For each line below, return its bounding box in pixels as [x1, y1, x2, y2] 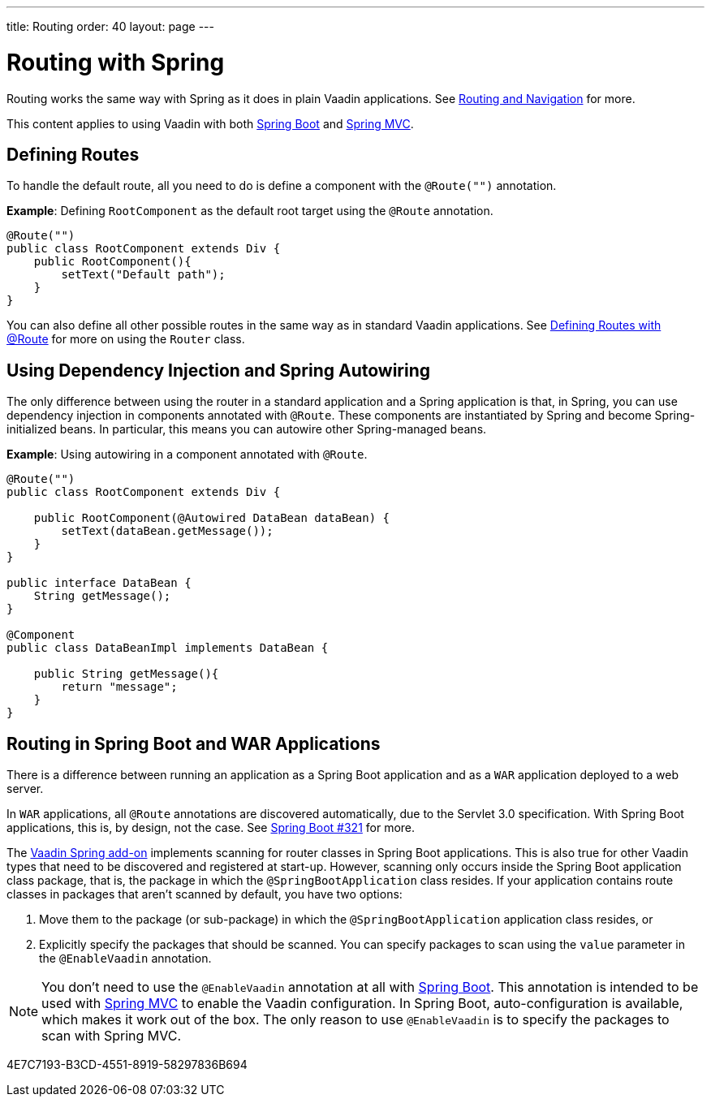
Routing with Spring [6, 48, 225, 76]
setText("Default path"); [61, 268, 226, 282]
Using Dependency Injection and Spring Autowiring [6, 360, 431, 381]
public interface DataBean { [6, 576, 192, 590]
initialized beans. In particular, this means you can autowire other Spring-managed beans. [6, 422, 487, 437]
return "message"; [61, 680, 178, 694]
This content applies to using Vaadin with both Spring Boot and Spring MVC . [6, 116, 414, 131]
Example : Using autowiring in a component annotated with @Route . [6, 447, 368, 462]
